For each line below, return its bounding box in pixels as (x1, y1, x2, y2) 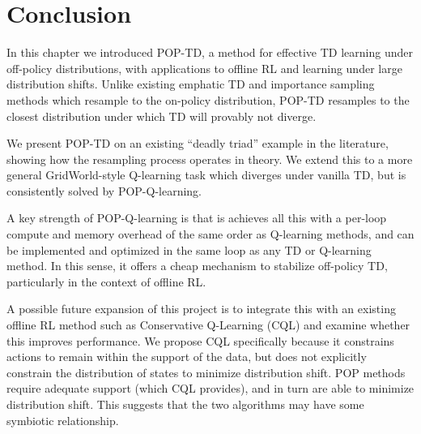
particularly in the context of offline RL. (6, 273, 206, 290)
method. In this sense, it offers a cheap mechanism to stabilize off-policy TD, (6, 257, 388, 274)
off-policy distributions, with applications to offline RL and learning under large (6, 59, 402, 76)
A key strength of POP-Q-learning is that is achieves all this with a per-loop (6, 209, 387, 226)
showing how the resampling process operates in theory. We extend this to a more (6, 150, 413, 167)
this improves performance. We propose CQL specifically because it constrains (6, 332, 394, 349)
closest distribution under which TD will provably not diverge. (6, 107, 317, 124)
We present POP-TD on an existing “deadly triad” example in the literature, (6, 135, 389, 152)
